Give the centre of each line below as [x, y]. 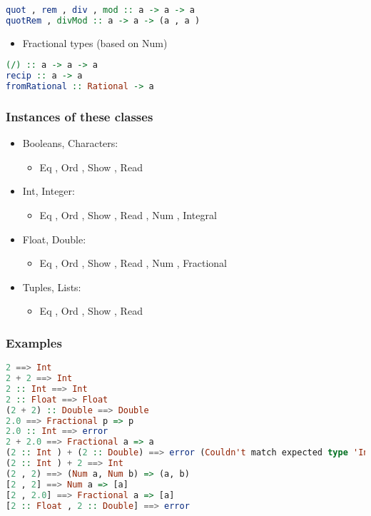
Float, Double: [54, 239]
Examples [34, 342]
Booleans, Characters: [70, 143]
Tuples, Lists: [52, 287]
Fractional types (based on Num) [95, 42]
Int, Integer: [49, 191]
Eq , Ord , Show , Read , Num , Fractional [133, 263]
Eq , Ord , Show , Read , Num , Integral [128, 214]
